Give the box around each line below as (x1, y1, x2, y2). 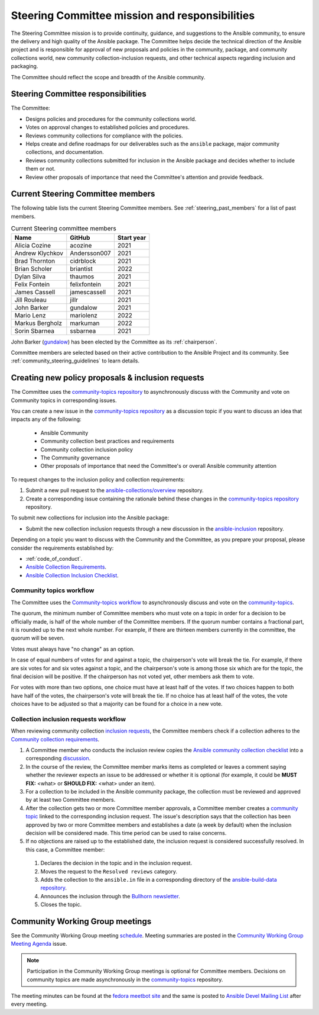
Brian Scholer (14, 264, 53, 272)
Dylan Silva (14, 272, 46, 281)
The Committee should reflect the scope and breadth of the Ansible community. (11, 73, 206, 81)
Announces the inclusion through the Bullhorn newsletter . (40, 892, 180, 900)
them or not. (25, 165, 56, 172)
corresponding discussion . (25, 755, 91, 762)
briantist (70, 264, 93, 272)
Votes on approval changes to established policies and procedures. (25, 124, 190, 131)
